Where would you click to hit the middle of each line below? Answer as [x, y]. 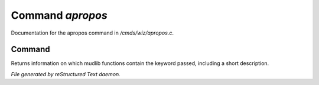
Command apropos [59, 15]
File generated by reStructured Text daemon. [66, 74]
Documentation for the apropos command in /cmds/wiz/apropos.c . [92, 33]
